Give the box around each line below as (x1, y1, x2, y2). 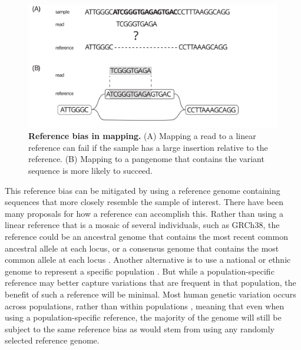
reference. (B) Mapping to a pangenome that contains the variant (28, 153, 264, 165)
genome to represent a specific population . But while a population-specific (5, 265, 274, 277)
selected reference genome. (5, 334, 100, 346)
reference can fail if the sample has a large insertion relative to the (28, 141, 268, 153)
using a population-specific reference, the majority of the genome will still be (5, 311, 282, 323)
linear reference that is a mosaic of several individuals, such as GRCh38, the (5, 219, 280, 231)
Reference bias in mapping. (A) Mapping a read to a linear (28, 130, 256, 142)
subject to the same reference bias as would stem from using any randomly (5, 322, 274, 335)
